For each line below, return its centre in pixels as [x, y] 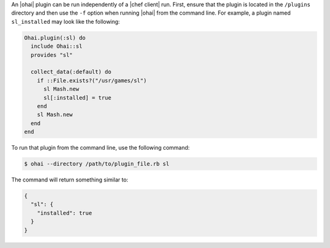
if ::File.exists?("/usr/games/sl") [92, 80]
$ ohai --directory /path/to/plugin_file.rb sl [97, 164]
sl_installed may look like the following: [66, 21]
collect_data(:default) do [71, 72]
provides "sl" [52, 55]
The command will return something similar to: [70, 180]
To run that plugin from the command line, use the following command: [101, 148]
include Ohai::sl [57, 46]
